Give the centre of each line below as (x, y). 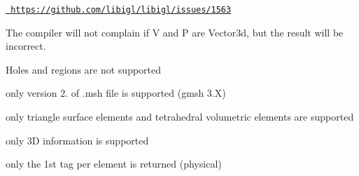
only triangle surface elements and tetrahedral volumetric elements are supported (180, 117)
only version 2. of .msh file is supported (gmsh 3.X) (116, 93)
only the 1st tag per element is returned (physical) (114, 164)
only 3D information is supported (77, 140)
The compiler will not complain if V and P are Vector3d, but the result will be (175, 32)
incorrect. (26, 46)
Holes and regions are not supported (84, 69)
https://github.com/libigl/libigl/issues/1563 (121, 10)
